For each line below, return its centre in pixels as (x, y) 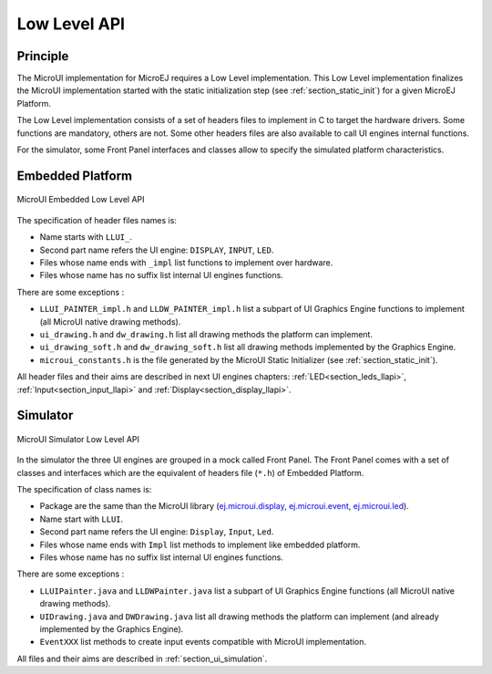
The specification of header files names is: (97, 220)
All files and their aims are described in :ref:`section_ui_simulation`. (142, 658)
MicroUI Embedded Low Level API (81, 200)
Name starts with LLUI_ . (86, 237)
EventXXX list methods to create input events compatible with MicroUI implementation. (203, 642)
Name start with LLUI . (82, 519)
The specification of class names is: (84, 490)
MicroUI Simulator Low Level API (78, 439)
